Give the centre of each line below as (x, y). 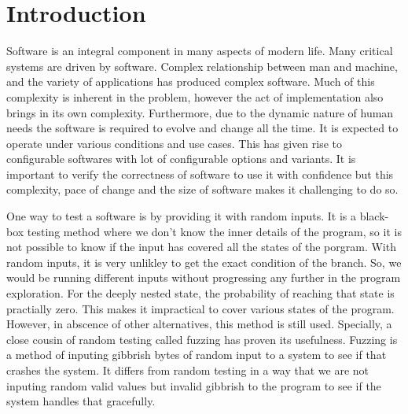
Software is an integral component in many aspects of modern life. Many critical (200, 51)
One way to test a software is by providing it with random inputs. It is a (181, 216)
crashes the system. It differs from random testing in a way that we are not (188, 370)
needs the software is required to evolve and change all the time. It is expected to (202, 128)
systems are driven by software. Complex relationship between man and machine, (202, 66)
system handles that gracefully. (81, 401)
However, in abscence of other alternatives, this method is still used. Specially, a (199, 324)
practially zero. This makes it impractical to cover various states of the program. (200, 308)
